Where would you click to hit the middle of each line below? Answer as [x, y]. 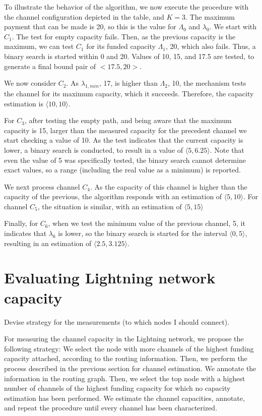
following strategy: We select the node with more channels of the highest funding [129, 348]
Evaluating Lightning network [110, 278]
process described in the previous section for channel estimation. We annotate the [130, 368]
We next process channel [42, 186]
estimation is [24, 103]
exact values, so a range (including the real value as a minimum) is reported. [122, 170]
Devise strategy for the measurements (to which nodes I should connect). [117, 321]
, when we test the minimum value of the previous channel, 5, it [147, 223]
